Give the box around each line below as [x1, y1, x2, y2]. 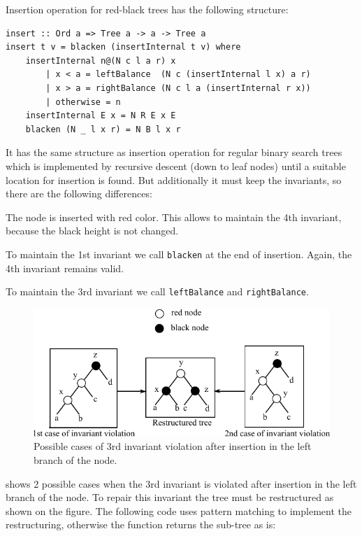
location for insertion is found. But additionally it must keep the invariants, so [6, 172, 342, 187]
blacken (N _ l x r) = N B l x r [25, 124, 181, 134]
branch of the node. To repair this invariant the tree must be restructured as [6, 490, 334, 505]
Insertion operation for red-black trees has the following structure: [6, 2, 289, 16]
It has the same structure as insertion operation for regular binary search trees [6, 145, 342, 160]
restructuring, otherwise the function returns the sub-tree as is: [6, 517, 276, 532]
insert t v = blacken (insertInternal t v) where [6, 42, 241, 52]
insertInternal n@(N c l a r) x [25, 55, 176, 66]
